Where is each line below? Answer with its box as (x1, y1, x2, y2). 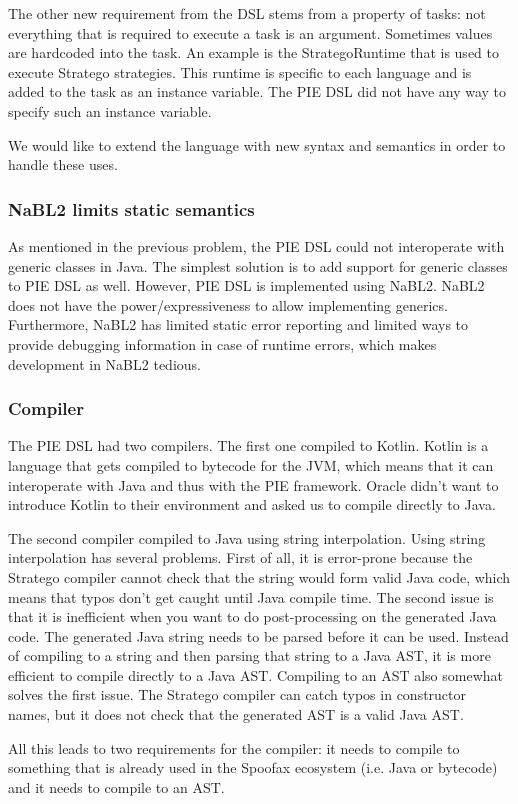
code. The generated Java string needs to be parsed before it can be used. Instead (8, 625, 509, 646)
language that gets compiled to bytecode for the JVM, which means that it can (8, 454, 494, 475)
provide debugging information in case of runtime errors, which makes (8, 333, 437, 354)
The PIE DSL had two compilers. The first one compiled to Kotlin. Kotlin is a (8, 435, 489, 456)
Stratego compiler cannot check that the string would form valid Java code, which (8, 566, 511, 587)
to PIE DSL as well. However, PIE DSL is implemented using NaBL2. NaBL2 (8, 275, 485, 296)
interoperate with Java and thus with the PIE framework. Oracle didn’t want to (8, 474, 499, 495)
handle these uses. (8, 154, 118, 175)
